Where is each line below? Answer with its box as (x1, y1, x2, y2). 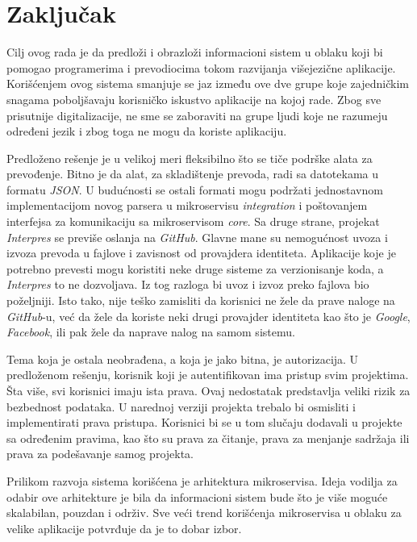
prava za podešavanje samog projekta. (6, 445, 194, 462)
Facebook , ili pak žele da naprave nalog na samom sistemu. (6, 323, 295, 340)
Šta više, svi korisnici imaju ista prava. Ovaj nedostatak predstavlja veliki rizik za (6, 382, 411, 398)
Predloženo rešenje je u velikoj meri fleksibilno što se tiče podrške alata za (6, 149, 373, 166)
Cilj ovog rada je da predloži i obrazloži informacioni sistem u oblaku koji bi (6, 44, 383, 60)
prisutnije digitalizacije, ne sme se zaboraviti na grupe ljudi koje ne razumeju (6, 106, 388, 123)
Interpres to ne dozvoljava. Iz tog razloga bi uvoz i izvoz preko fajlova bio (6, 276, 369, 293)
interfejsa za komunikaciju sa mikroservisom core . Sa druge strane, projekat (6, 213, 380, 230)
